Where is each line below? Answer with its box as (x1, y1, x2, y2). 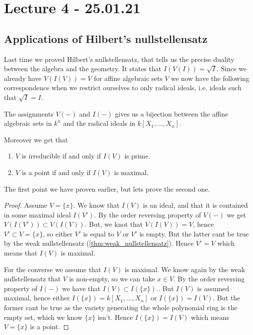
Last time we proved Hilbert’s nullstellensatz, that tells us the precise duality (4, 54, 234, 64)
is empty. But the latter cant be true (139, 228, 249, 238)
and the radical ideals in (63, 118, 136, 128)
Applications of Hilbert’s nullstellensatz (4, 31, 208, 46)
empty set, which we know (4, 312, 83, 322)
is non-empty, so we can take (69, 274, 155, 284)
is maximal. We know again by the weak (124, 264, 245, 274)
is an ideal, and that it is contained (143, 200, 248, 210)
